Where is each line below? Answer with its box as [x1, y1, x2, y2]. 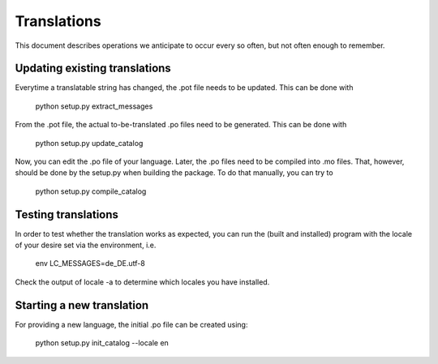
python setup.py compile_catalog [35, 186, 147, 196]
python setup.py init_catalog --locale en [35, 338, 170, 348]
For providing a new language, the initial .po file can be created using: [15, 319, 248, 329]
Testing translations [15, 208, 119, 221]
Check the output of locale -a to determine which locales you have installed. [15, 276, 270, 287]
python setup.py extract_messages [35, 101, 153, 111]
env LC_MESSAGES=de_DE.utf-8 [35, 259, 145, 268]
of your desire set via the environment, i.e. [15, 240, 157, 251]
